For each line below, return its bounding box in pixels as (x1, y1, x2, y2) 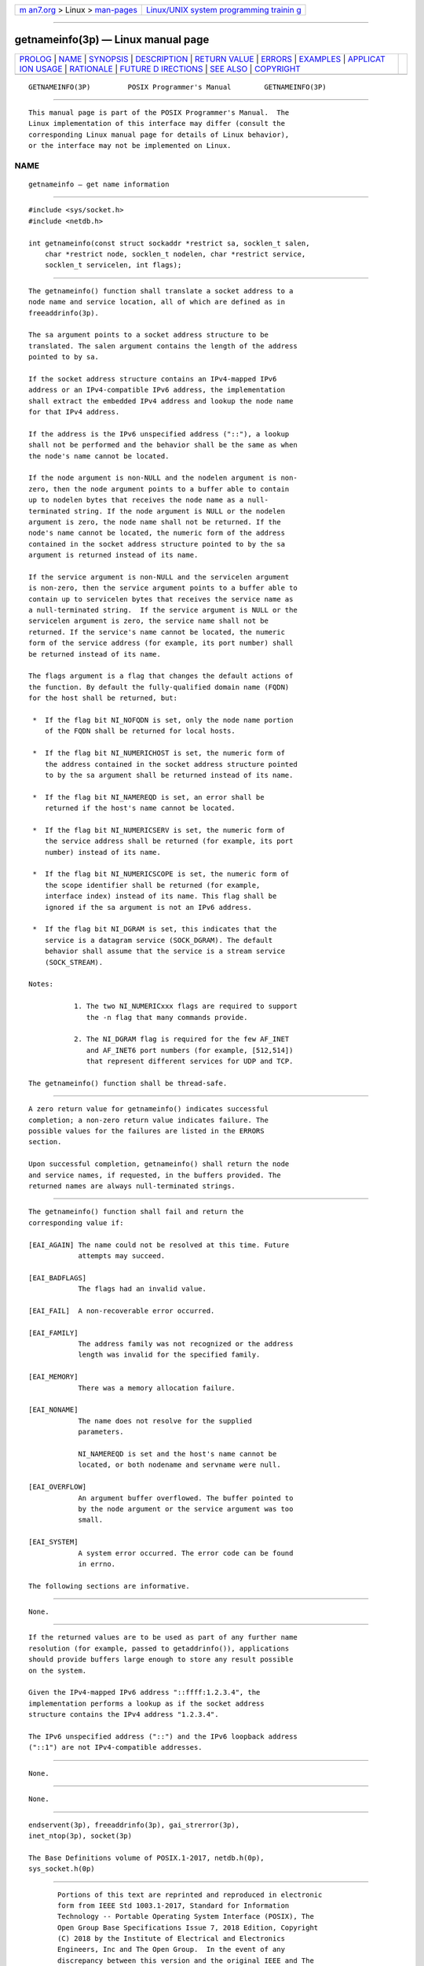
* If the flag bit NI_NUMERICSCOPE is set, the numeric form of (32, 870, 290, 878)
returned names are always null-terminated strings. (28, 1182, 236, 1191)
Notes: (28, 980, 54, 989)
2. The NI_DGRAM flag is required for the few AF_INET (73, 1035, 290, 1044)
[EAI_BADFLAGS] (28, 1273, 87, 1282)
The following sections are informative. (28, 1581, 190, 1590)
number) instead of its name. (44, 848, 161, 856)
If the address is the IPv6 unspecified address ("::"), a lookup (28, 429, 290, 438)
